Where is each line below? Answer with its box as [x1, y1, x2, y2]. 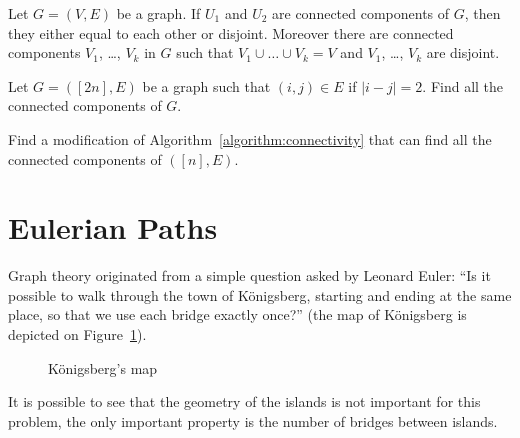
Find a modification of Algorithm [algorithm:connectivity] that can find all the [8, 128, 492, 149]
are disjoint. [426, 42, 500, 63]
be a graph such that [142, 75, 271, 96]
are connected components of [272, 3, 450, 23]
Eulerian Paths [8, 207, 218, 248]
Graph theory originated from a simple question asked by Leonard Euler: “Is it [8, 265, 491, 286]
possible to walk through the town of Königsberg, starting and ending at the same [8, 284, 512, 305]
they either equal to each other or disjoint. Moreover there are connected [8, 22, 454, 43]
